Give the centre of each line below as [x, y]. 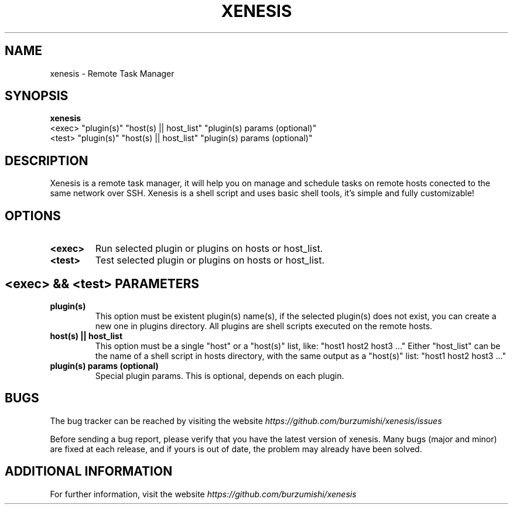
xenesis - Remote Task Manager [112, 73]
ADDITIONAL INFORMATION [89, 472]
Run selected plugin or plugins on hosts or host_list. [209, 249]
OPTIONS [33, 216]
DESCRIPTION [47, 160]
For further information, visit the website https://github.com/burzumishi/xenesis [203, 494]
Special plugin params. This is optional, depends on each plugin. [220, 375]
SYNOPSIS [37, 96]
